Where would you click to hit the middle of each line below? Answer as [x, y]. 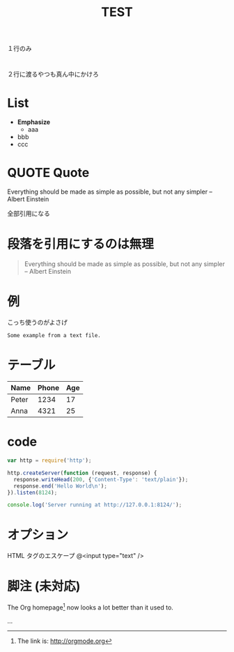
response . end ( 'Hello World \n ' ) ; [61, 486]
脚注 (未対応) [44, 587]
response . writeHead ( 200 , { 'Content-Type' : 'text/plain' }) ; [101, 479]
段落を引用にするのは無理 [81, 244]
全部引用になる [29, 214]
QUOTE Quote [48, 172]
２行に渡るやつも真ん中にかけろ [53, 75]
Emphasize [34, 122]
